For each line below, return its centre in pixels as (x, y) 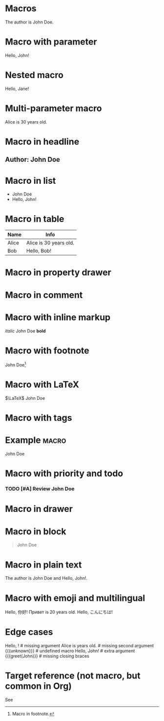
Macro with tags (39, 418)
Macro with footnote (47, 350)
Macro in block (36, 531)
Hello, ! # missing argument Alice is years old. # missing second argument (80, 646)
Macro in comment (44, 295)
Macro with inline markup (58, 317)
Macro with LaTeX (42, 385)
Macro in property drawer (58, 273)
